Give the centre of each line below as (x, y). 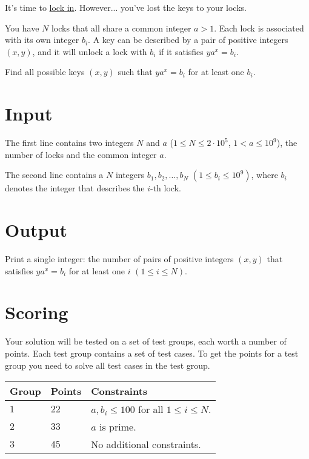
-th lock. (166, 188)
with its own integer (42, 40)
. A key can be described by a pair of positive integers (188, 40)
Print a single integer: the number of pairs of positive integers (119, 259)
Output (36, 230)
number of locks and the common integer (81, 154)
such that (135, 72)
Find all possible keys (45, 72)
